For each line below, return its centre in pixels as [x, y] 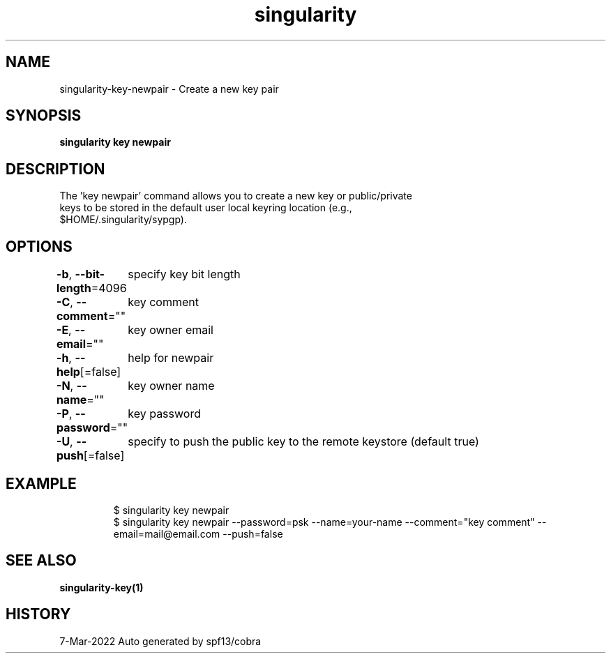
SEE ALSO [41, 561]
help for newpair [171, 358]
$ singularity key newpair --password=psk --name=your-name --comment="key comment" [324, 522]
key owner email [171, 330]
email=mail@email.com [167, 533]
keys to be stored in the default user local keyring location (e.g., [206, 208]
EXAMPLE [41, 483]
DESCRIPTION [55, 169]
